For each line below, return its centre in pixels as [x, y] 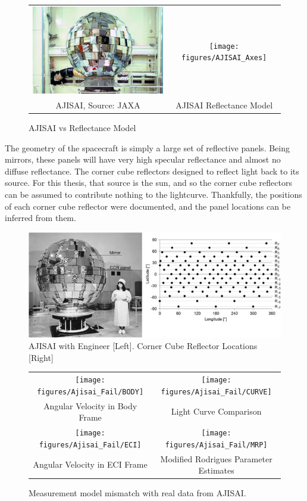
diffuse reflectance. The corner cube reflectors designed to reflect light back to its [152, 171]
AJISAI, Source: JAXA [98, 105]
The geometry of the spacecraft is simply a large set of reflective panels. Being [147, 147]
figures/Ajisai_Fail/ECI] [90, 445]
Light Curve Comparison [216, 411]
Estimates [216, 470]
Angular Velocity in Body [90, 405]
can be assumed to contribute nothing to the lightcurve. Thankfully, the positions [153, 194]
